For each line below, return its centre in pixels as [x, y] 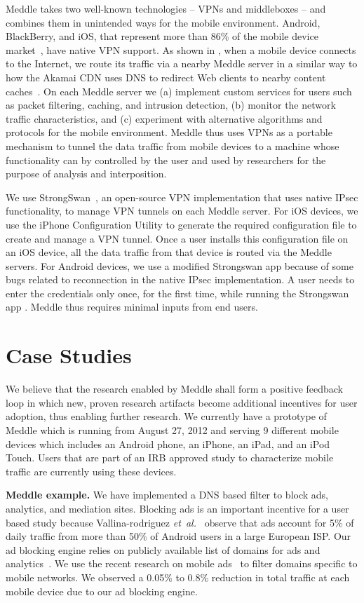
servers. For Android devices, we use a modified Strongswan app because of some [180, 265]
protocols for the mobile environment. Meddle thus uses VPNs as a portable [169, 132]
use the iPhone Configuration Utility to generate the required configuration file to [181, 224]
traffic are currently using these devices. [91, 471]
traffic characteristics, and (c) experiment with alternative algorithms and [164, 118]
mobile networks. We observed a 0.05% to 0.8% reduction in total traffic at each [178, 577]
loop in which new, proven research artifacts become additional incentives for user [182, 402]
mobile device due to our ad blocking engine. [102, 591]
